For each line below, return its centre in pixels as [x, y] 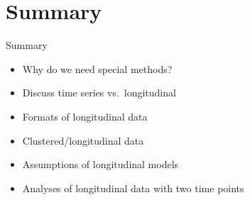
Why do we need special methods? [97, 68]
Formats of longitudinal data [85, 116]
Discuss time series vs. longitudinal [99, 93]
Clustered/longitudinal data [83, 140]
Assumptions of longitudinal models [100, 164]
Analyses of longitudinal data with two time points [133, 188]
